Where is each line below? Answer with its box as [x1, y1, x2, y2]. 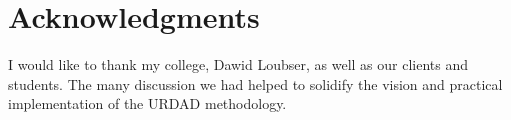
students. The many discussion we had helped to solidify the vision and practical [8, 73, 503, 94]
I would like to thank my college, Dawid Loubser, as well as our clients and [8, 54, 469, 75]
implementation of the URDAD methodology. [8, 93, 287, 114]
